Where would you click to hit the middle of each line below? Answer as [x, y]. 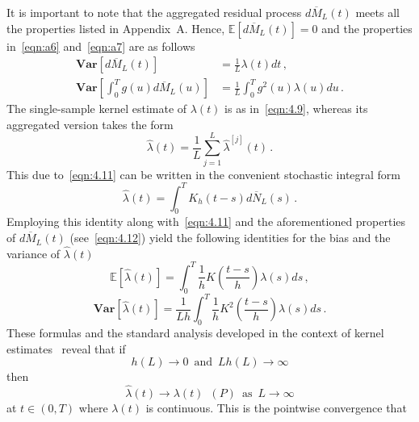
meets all [377, 12]
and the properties [367, 28]
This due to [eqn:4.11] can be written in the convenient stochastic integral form [204, 174]
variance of [34, 253]
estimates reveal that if [66, 348]
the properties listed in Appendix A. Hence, [116, 28]
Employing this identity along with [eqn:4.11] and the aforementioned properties [206, 221]
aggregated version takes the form [90, 124]
